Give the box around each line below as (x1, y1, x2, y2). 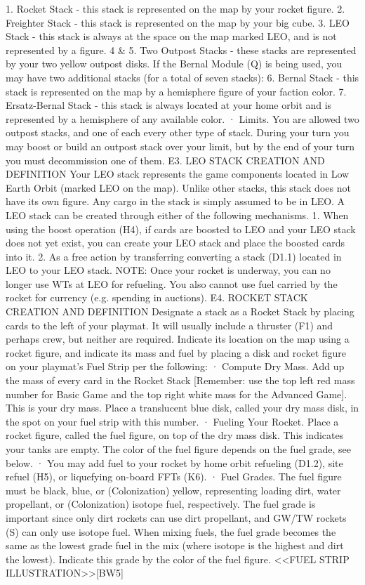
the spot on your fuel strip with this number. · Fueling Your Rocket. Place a (6, 414, 339, 428)
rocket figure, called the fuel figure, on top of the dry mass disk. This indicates (6, 428, 344, 442)
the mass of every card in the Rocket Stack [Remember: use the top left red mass (6, 373, 355, 388)
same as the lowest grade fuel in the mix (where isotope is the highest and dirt (6, 538, 344, 553)
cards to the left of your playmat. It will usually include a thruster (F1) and (6, 317, 333, 332)
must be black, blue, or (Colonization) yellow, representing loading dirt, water (6, 482, 341, 497)
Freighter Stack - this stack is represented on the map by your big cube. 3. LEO (6, 15, 350, 29)
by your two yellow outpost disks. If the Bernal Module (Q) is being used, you (6, 56, 343, 71)
